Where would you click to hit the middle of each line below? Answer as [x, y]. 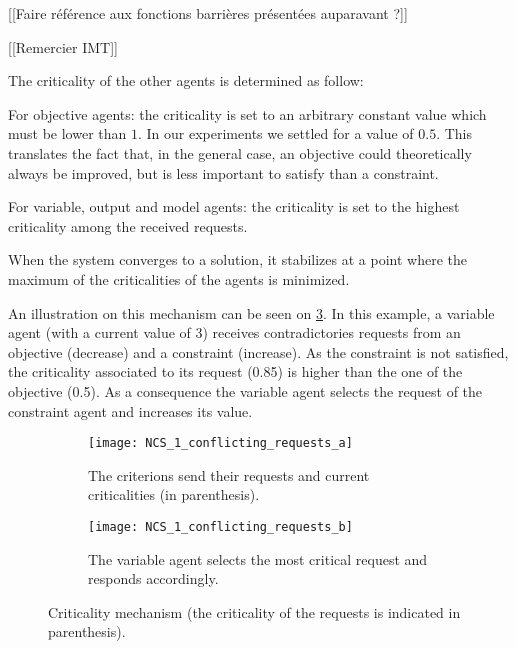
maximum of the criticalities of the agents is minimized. [179, 278]
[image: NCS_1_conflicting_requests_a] [220, 443]
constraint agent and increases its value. [130, 410]
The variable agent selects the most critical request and [258, 558]
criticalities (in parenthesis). [174, 494]
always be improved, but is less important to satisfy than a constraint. [223, 172]
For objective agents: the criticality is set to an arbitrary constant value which [247, 113]
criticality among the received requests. [128, 225]
